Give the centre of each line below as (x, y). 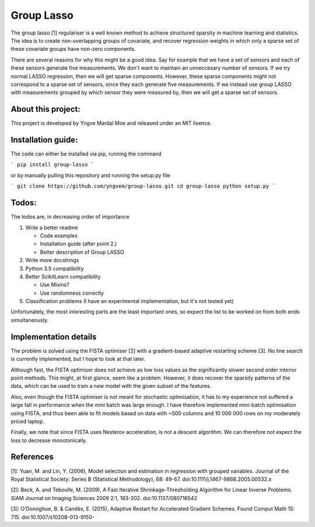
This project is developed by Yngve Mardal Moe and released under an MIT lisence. (111, 123)
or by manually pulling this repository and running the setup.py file (90, 175)
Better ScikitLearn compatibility (63, 276)
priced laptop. (28, 421)
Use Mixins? (55, 285)
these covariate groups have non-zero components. (73, 49)
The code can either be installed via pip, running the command (86, 154)
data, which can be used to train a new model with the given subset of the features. (111, 386)
